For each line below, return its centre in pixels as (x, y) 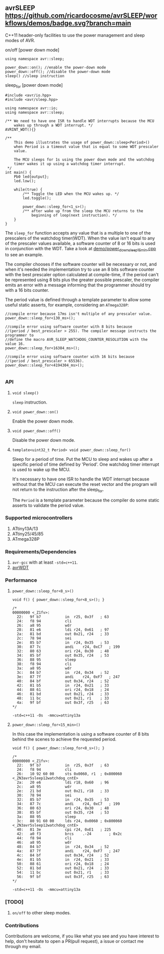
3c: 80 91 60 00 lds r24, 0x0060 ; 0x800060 (70, 821)
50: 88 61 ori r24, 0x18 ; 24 (63, 864)
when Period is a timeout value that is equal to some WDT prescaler (86, 146)
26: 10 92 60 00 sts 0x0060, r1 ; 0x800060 (70, 774)
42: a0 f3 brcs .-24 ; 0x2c (70, 834)
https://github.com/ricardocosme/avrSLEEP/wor (81, 16)
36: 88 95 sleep (47, 660)
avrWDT (21, 568)
